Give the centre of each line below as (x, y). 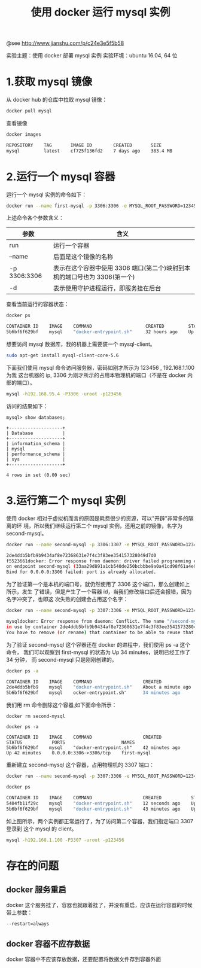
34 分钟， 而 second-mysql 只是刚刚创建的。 (62, 659)
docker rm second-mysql (36, 716)
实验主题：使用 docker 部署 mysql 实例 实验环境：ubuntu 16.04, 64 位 (92, 56)
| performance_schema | (36, 454)
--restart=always (28, 924)
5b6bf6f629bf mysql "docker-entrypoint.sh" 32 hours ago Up (100, 332)
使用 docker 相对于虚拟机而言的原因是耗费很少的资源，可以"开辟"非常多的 (97, 518)
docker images (24, 135)
